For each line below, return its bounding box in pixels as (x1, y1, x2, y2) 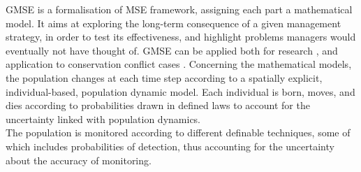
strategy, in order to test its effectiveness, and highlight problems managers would (6, 29, 356, 44)
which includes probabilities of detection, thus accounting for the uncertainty (6, 138, 334, 153)
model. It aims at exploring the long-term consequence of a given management (6, 15, 341, 30)
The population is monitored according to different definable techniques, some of (6, 125, 351, 140)
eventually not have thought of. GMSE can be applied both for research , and (6, 43, 338, 57)
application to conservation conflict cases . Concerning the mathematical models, (6, 57, 352, 71)
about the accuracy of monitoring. (6, 152, 152, 167)
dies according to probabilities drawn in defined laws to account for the (6, 98, 310, 113)
